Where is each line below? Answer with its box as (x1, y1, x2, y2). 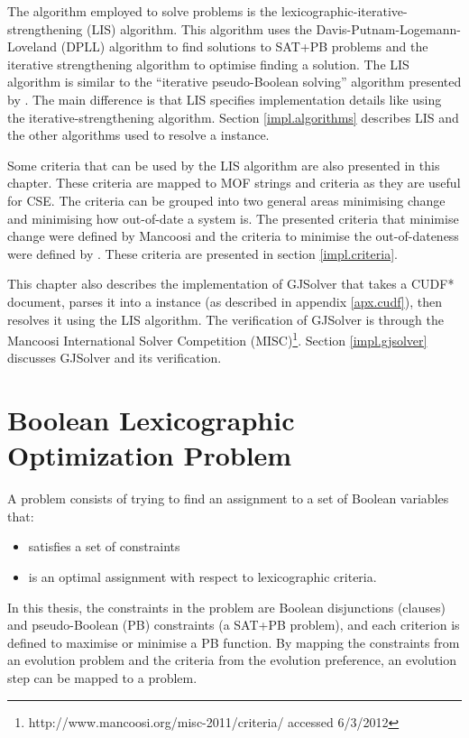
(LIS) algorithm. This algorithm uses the (87, 19, 312, 38)
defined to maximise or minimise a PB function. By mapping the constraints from (7, 632, 460, 651)
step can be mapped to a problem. (7, 669, 198, 687)
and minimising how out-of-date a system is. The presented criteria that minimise (7, 208, 459, 227)
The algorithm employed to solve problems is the (7, 2, 278, 20)
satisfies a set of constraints (28, 537, 180, 556)
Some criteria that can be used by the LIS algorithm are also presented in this (7, 155, 440, 174)
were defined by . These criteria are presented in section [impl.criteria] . (7, 244, 398, 263)
